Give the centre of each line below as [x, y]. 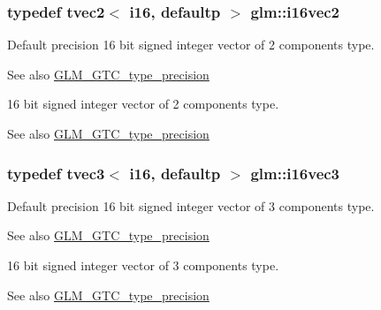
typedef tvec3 [56, 173]
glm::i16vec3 [295, 173]
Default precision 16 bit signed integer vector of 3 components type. [191, 205]
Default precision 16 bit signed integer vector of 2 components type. [191, 45]
